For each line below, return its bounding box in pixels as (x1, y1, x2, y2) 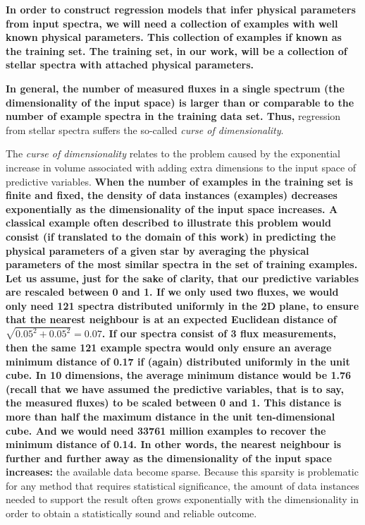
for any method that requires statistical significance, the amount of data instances (6, 478, 359, 493)
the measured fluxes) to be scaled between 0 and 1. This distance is (6, 395, 342, 410)
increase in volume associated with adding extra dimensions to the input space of (6, 159, 357, 174)
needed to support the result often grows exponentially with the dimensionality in (6, 492, 359, 507)
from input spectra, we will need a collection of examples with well (6, 16, 338, 30)
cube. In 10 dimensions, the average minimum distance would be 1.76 (6, 368, 352, 382)
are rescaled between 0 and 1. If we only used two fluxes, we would (6, 284, 339, 299)
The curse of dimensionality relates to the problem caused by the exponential (6, 146, 340, 161)
